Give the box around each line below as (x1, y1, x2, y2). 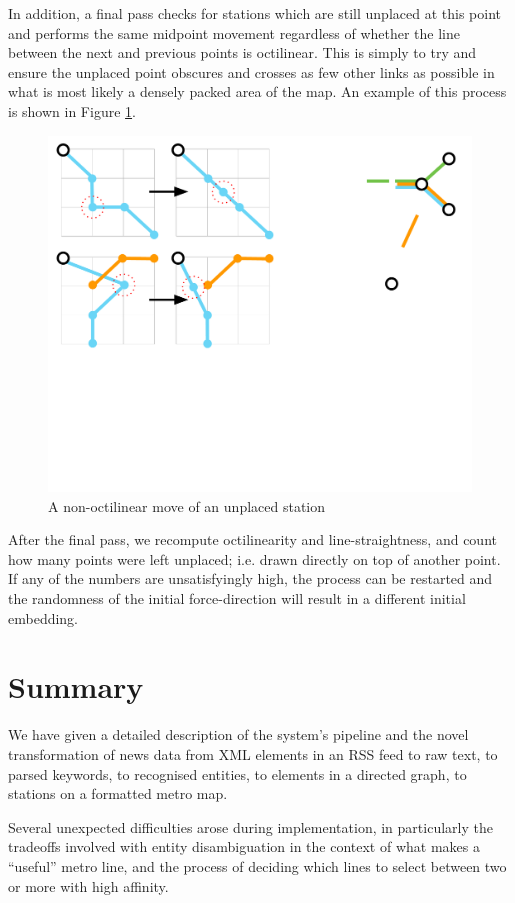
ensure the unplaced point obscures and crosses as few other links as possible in (8, 61, 495, 82)
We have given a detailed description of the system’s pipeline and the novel (8, 724, 469, 745)
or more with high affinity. (8, 875, 169, 896)
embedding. (8, 607, 79, 628)
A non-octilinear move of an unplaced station (48, 495, 326, 516)
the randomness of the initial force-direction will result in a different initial (8, 588, 466, 609)
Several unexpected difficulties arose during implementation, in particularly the (8, 816, 493, 837)
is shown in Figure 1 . (8, 100, 136, 121)
